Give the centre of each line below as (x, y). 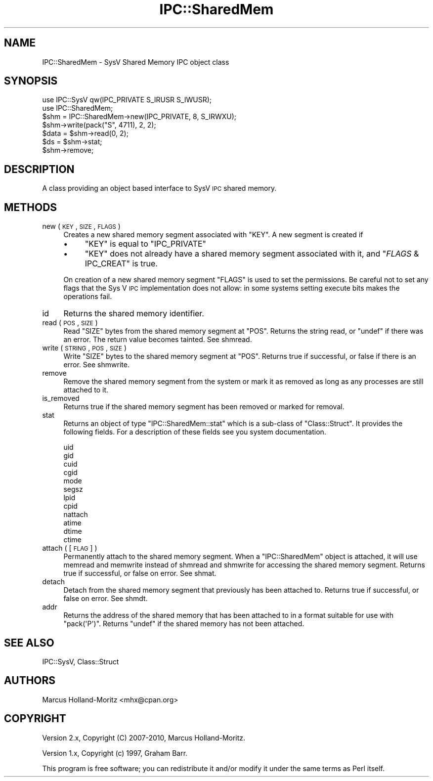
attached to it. (86, 390)
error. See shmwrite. (96, 365)
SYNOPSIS (31, 81)
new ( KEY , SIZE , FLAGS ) (81, 226)
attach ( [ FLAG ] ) (70, 548)
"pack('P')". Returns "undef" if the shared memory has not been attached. (184, 624)
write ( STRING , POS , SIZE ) (84, 348)
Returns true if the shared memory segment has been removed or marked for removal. (204, 407)
